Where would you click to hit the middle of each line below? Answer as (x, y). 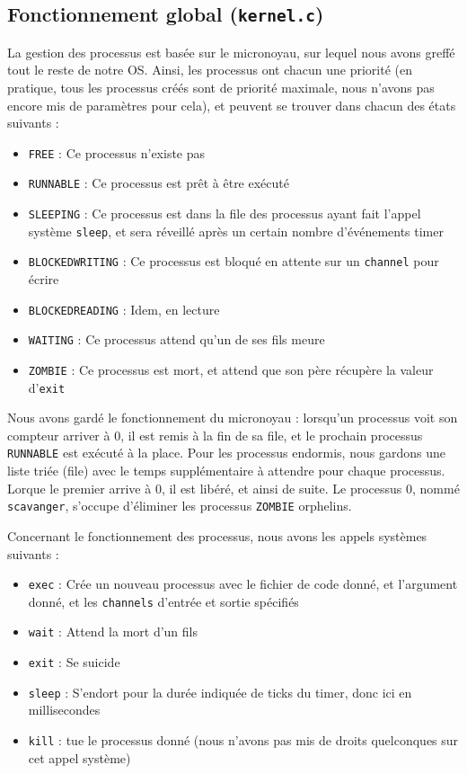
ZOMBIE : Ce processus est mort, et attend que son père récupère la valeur (231, 369)
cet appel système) (79, 757)
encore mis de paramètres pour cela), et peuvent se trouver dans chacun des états (232, 105)
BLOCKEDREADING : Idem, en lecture (124, 309)
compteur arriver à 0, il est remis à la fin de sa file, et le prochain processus (215, 435)
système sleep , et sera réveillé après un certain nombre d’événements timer (236, 231)
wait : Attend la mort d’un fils (113, 632)
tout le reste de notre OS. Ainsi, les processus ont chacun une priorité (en (210, 70)
